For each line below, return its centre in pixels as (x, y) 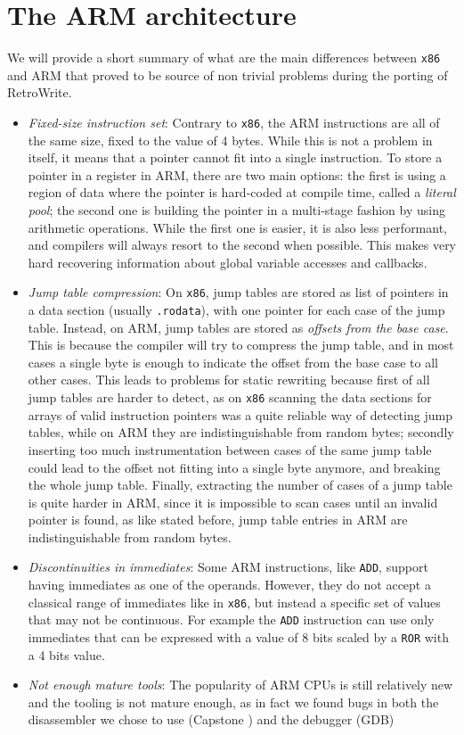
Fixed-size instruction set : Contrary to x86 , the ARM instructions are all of (234, 122)
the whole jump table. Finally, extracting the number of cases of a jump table (240, 485)
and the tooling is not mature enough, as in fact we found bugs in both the (233, 702)
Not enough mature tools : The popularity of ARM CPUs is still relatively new (240, 685)
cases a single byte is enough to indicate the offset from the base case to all (233, 362)
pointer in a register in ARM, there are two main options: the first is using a (237, 174)
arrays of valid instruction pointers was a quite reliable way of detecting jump (240, 414)
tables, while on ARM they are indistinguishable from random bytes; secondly (241, 432)
